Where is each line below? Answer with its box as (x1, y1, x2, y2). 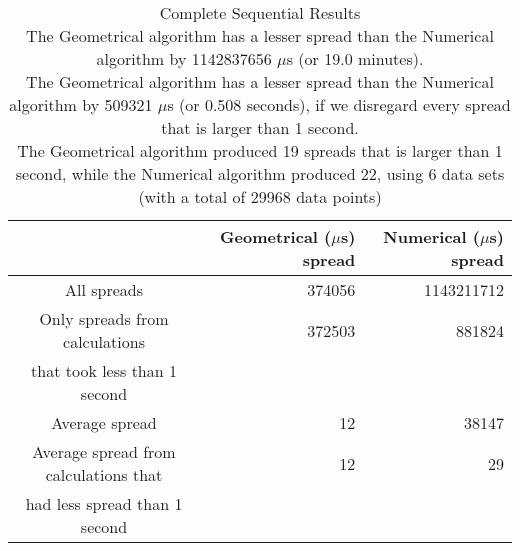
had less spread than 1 (25, 492, 183, 515)
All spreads (65, 278, 144, 301)
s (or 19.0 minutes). (286, 47, 424, 70)
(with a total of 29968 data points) (138, 185, 382, 208)
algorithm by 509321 (9, 93, 153, 116)
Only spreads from (39, 307, 169, 330)
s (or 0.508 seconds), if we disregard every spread (167, 93, 511, 116)
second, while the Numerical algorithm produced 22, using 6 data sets (15, 162, 505, 185)
